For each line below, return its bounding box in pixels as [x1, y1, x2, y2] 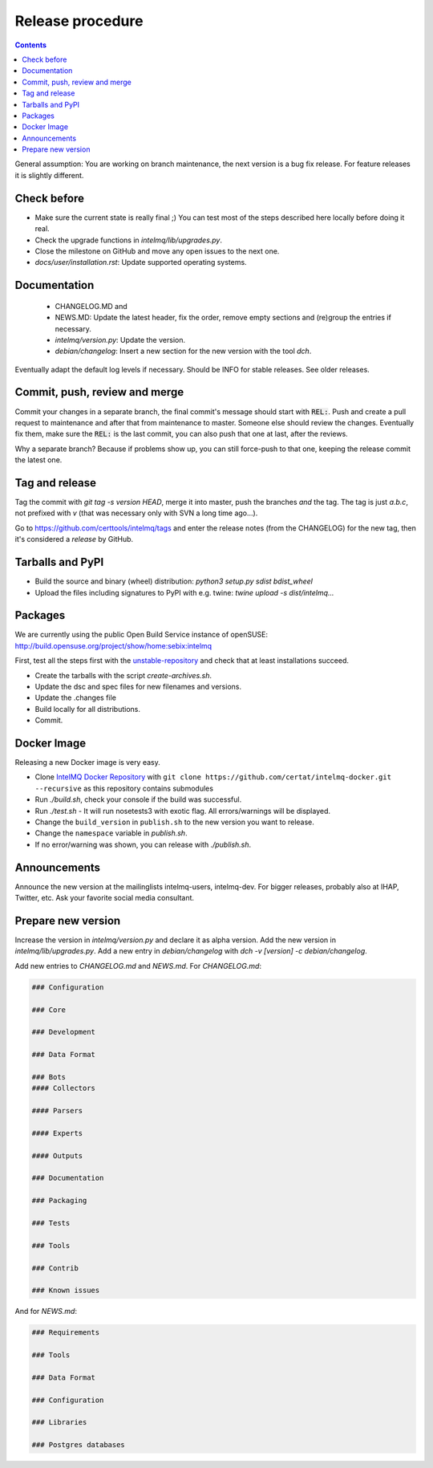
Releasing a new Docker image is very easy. [14, 758, 160, 767]
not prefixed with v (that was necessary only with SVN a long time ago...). [14, 508, 258, 518]
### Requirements [31, 1328, 100, 1337]
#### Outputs [31, 1151, 83, 1160]
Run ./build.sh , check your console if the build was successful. [34, 795, 242, 804]
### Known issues [31, 1286, 100, 1295]
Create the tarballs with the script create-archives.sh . [34, 670, 212, 680]
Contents [14, 40, 47, 50]
